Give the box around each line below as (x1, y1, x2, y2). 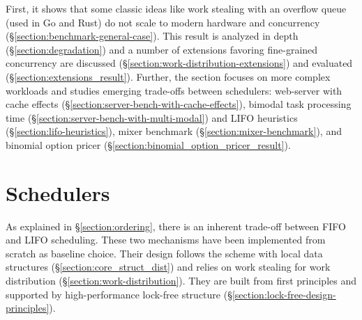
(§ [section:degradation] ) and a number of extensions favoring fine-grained (6, 42, 318, 56)
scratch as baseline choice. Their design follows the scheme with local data (6, 246, 323, 260)
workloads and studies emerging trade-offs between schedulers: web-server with (6, 83, 342, 97)
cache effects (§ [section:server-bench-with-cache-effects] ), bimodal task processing (6, 97, 352, 111)
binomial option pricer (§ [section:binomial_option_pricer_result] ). (6, 137, 291, 152)
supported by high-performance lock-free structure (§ (6, 287, 232, 301)
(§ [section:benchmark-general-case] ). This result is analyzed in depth (6, 29, 299, 43)
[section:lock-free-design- (232, 287, 336, 301)
